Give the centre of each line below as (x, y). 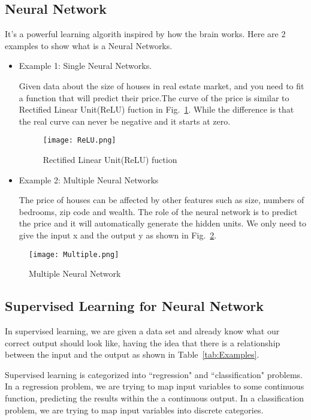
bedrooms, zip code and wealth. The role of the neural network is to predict (158, 211)
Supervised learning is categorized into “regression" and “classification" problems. (154, 374)
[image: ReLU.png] (79, 140)
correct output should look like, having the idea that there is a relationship (143, 342)
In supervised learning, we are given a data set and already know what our (142, 331)
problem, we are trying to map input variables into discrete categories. (134, 410)
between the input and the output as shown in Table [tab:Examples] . (132, 354)
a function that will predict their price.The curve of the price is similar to (154, 97)
